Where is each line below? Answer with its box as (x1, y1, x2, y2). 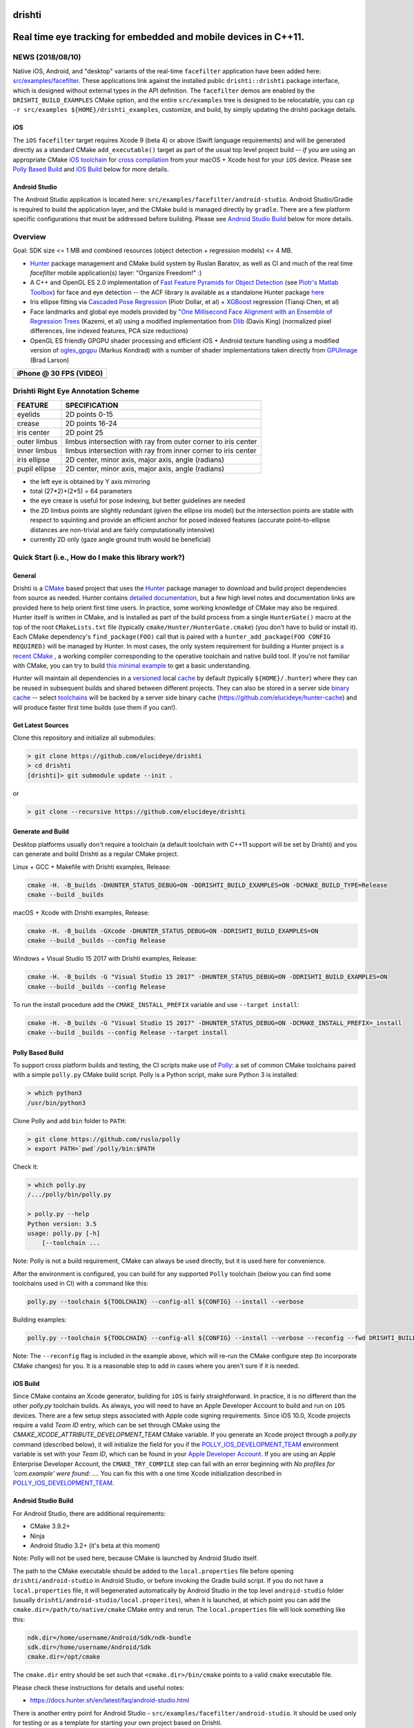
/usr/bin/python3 (27, 1099, 86, 1107)
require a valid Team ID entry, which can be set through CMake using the (12, 1421, 221, 1429)
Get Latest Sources (12, 721, 69, 729)
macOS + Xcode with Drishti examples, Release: (12, 908, 150, 917)
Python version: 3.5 (27, 1220, 97, 1228)
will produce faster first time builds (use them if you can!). (12, 703, 177, 711)
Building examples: (12, 1315, 67, 1324)
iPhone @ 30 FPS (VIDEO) (17, 368, 103, 378)
